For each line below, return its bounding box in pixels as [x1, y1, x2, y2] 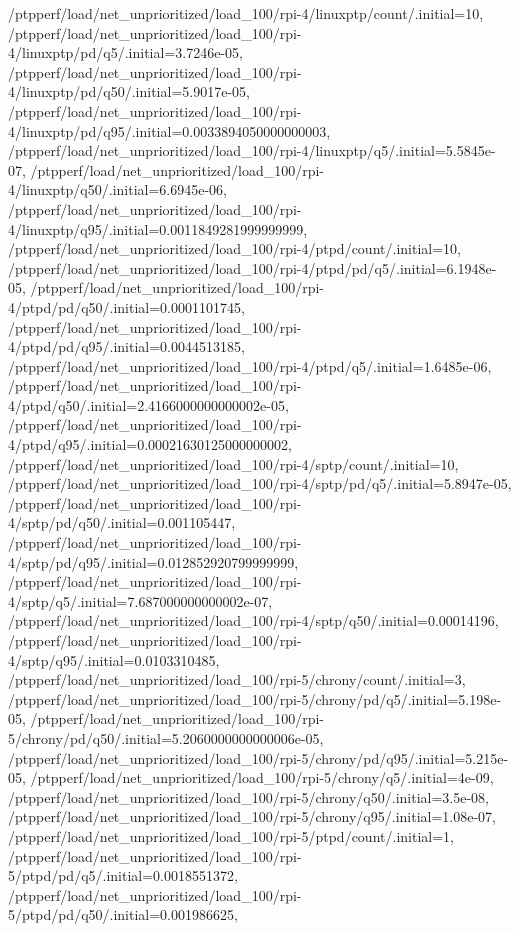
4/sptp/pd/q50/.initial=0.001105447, [8, 512, 236, 533]
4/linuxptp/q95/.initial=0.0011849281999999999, [8, 218, 308, 239]
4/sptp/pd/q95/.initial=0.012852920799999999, [8, 551, 299, 572]
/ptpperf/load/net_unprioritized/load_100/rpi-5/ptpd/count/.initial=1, [8, 825, 454, 846]
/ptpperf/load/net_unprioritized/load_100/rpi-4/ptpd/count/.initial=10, [8, 238, 461, 259]
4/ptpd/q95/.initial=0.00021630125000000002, [8, 434, 292, 455]
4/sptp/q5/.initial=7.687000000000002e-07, [8, 590, 273, 611]
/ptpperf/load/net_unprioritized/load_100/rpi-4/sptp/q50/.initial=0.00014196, [8, 610, 499, 631]
